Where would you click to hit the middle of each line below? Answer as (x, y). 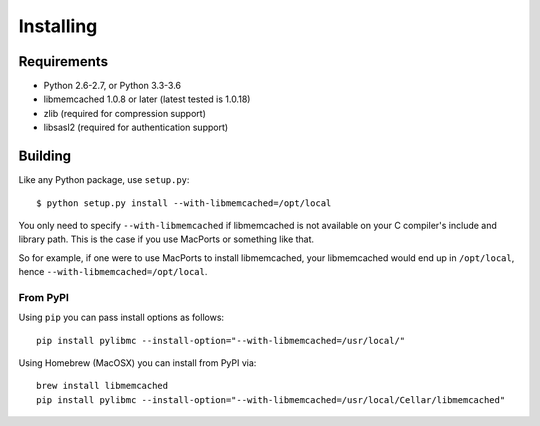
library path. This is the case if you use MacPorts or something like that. (166, 239)
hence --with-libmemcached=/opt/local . (113, 272)
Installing (58, 26)
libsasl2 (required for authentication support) (136, 127)
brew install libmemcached (102, 386)
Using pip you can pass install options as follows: (121, 317)
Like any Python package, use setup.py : (104, 180)
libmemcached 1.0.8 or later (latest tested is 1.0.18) (147, 99)
